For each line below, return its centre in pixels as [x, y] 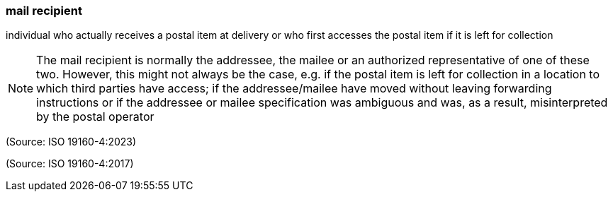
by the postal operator [95, 117]
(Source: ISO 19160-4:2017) [70, 164]
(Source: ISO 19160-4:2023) [71, 142]
